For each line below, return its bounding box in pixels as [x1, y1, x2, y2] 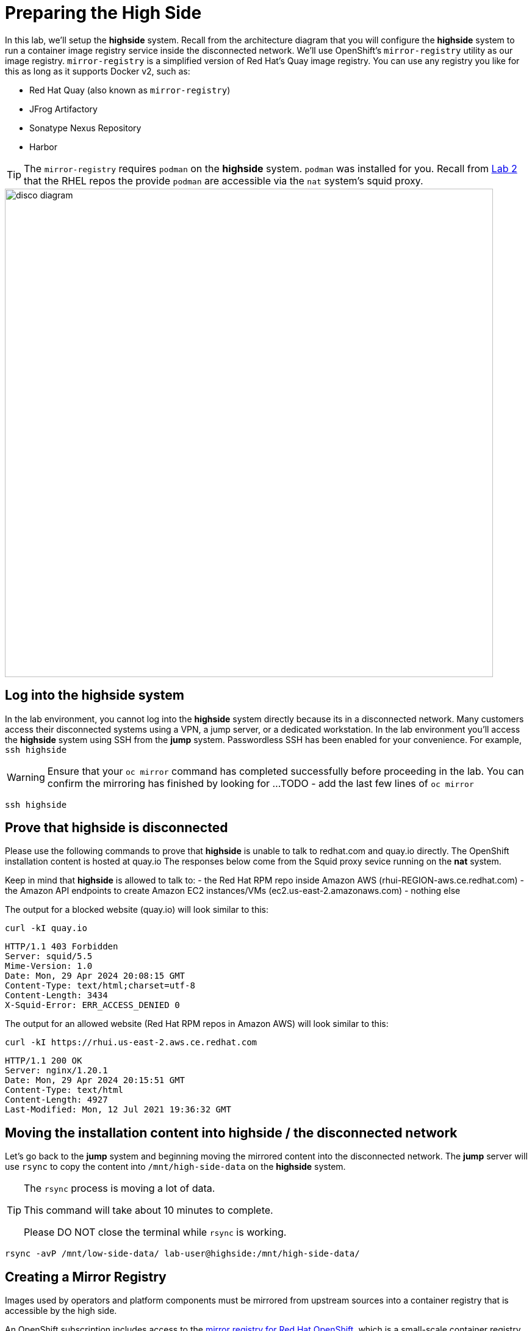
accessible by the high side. [5, 1305, 117, 1316]
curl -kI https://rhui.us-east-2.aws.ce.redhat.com [5, 1037, 257, 1048]
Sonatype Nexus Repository [29, 122, 142, 133]
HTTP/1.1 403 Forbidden [5, 941, 118, 952]
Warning [7, 771, 45, 783]
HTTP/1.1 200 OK [5, 1056, 82, 1066]
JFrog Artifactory [29, 103, 98, 114]
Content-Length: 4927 [5, 1095, 108, 1105]
